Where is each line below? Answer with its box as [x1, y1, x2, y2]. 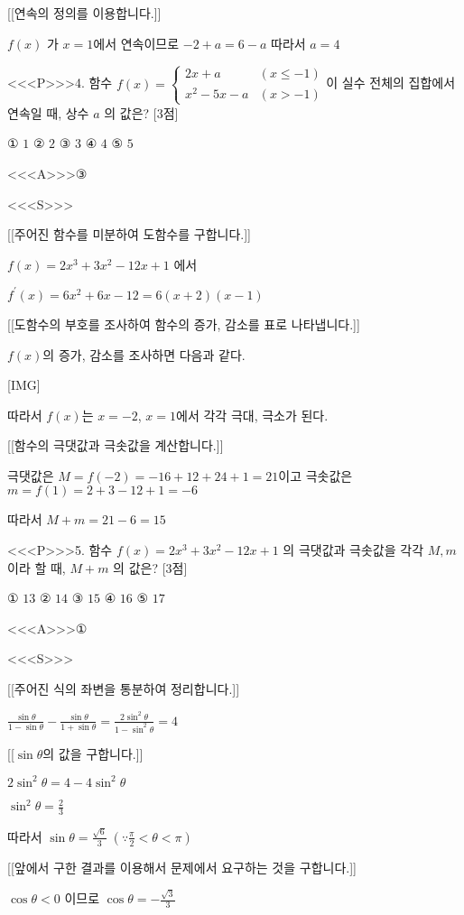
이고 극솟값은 [278, 466, 353, 485]
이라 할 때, [7, 558, 66, 577]
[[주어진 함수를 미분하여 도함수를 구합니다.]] [7, 225, 251, 244]
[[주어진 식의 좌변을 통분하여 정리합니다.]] [7, 679, 240, 698]
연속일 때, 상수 [7, 103, 89, 122]
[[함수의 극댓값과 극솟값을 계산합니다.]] [7, 436, 224, 455]
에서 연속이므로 [93, 33, 180, 52]
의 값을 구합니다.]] [42, 744, 144, 762]
